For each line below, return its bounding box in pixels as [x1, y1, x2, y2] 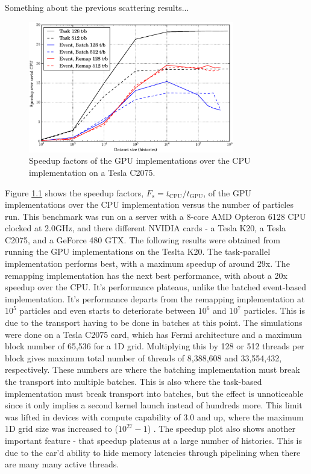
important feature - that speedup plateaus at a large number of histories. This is [5, 434, 302, 446]
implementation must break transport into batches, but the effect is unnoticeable [5, 387, 304, 399]
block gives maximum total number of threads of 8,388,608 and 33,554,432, [5, 351, 282, 364]
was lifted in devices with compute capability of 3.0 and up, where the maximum [5, 410, 304, 423]
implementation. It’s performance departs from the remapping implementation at [5, 292, 305, 305]
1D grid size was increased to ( [5, 422, 118, 435]
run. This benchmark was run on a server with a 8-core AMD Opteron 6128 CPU [5, 210, 306, 222]
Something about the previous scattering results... [5, 1, 189, 14]
